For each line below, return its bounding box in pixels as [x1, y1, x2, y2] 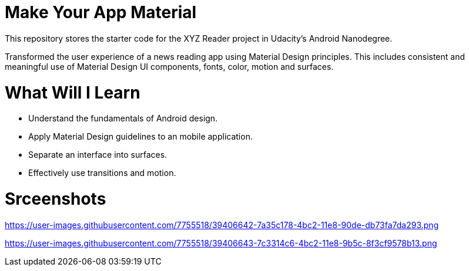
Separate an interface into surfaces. [28, 150, 168, 160]
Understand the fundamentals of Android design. [28, 113, 218, 124]
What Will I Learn [5, 82, 140, 103]
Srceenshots [5, 189, 106, 209]
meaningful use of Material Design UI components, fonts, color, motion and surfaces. [5, 61, 334, 72]
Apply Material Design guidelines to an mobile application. [28, 131, 253, 142]
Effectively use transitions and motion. [28, 168, 176, 178]
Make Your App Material [5, 2, 197, 22]
